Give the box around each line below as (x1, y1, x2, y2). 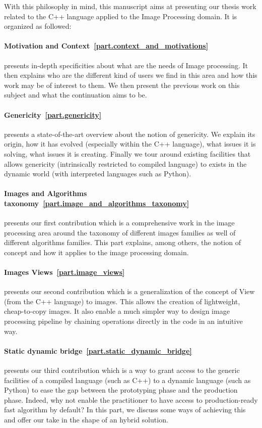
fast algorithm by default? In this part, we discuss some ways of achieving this (4, 404, 246, 415)
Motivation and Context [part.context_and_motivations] (4, 40, 209, 51)
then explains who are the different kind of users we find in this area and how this (4, 70, 257, 80)
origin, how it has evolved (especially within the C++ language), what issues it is (4, 138, 256, 149)
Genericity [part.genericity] (4, 109, 102, 120)
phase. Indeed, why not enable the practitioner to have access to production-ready (4, 394, 258, 405)
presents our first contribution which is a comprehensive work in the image (4, 217, 235, 228)
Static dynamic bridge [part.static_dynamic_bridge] (4, 345, 192, 356)
